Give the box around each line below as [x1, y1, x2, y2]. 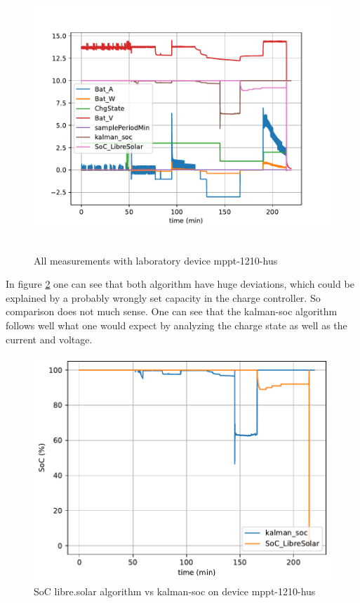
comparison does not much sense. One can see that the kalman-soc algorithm [6, 304, 338, 319]
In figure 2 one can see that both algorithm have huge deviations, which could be [6, 277, 354, 291]
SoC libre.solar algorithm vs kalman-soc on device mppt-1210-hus [34, 584, 316, 599]
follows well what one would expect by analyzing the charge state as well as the [6, 317, 347, 332]
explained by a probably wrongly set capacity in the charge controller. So [6, 290, 321, 305]
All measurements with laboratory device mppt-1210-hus [34, 253, 278, 267]
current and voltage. [6, 331, 93, 346]
